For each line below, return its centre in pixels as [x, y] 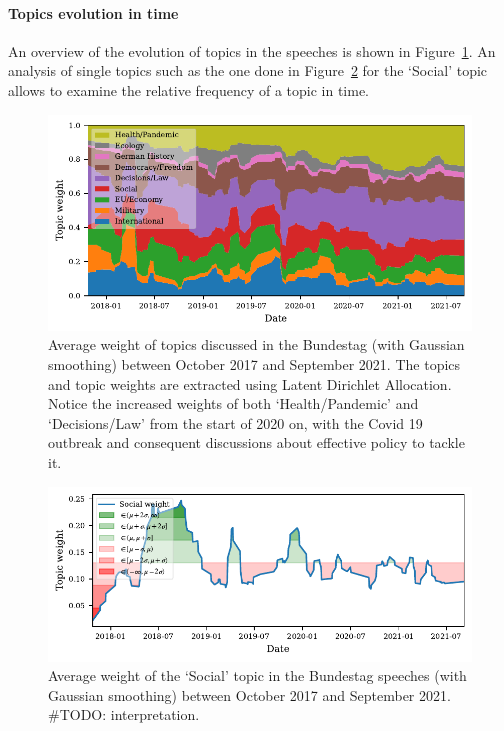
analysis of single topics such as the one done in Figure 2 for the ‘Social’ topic [248, 70]
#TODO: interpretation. [124, 714]
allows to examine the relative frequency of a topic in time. [189, 89]
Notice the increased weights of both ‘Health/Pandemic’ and [233, 403]
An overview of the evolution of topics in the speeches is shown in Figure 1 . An [252, 50]
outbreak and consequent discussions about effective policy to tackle [256, 442]
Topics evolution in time [93, 12]
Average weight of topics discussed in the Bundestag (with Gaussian [256, 344]
